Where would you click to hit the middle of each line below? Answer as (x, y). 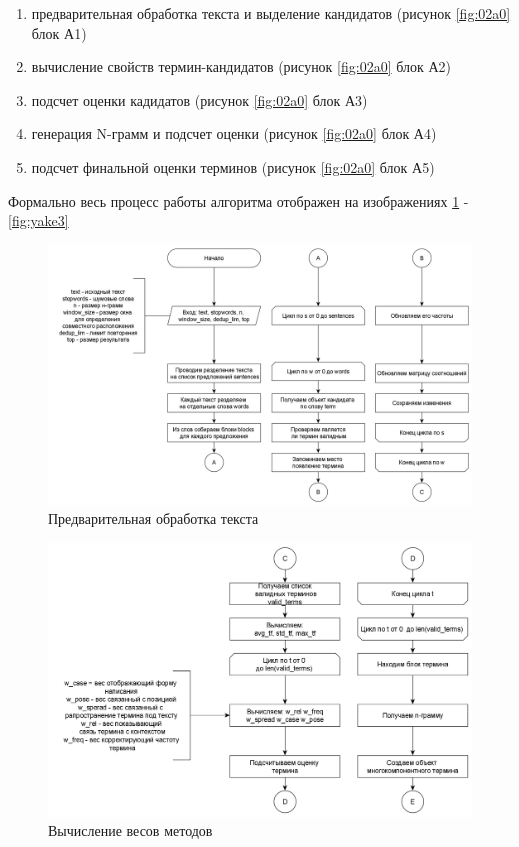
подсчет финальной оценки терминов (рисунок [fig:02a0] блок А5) (233, 166)
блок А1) (59, 32)
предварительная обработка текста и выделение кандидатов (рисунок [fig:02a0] (271, 13)
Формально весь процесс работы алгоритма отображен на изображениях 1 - (238, 200)
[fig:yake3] (38, 220)
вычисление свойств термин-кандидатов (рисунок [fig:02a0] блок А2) (241, 66)
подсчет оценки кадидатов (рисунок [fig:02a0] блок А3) (199, 99)
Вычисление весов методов (130, 830)
